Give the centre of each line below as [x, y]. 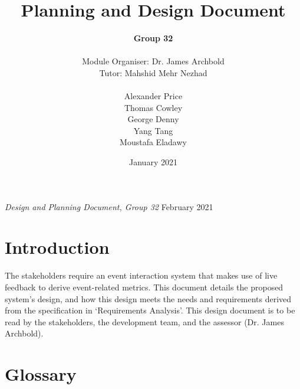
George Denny [153, 119]
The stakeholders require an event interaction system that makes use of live [141, 275]
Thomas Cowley [153, 107]
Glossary [41, 374]
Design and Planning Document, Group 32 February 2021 [109, 206]
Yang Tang [153, 130]
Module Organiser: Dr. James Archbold [153, 61]
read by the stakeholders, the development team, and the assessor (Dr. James [144, 321]
